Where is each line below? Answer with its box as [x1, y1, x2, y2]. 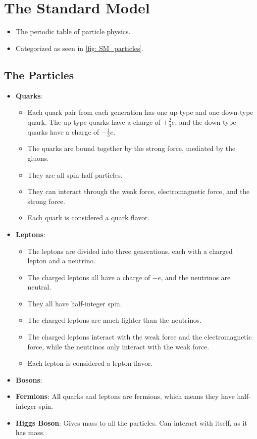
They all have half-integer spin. [27, 298, 122, 308]
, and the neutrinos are [161, 272, 231, 282]
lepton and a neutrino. [27, 255, 96, 266]
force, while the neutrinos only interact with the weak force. [27, 341, 209, 351]
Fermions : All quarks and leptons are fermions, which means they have [15, 391, 235, 401]
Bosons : [15, 374, 42, 385]
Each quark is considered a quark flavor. [27, 212, 150, 223]
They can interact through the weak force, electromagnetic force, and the [27, 186, 250, 196]
